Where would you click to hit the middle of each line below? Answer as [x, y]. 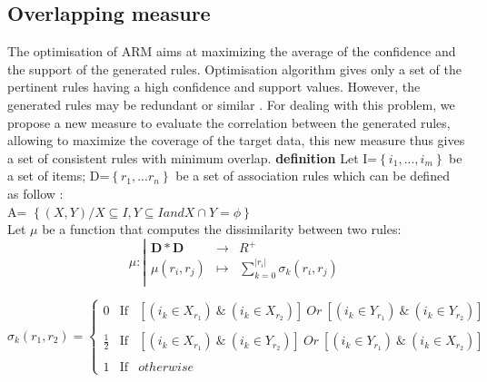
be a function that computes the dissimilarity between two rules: [222, 229]
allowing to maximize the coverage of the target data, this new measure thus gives [236, 140]
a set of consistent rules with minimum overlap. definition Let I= [193, 157]
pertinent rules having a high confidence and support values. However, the [214, 87]
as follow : [35, 193]
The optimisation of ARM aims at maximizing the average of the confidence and [232, 51]
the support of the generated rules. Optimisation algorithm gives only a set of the [234, 69]
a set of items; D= [59, 176]
